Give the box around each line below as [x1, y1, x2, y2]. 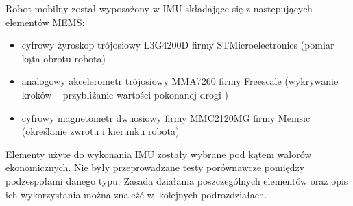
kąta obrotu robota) [21, 51, 106, 65]
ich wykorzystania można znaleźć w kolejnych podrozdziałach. [5, 187, 267, 201]
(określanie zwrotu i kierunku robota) [21, 124, 180, 138]
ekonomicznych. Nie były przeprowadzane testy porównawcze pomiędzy [5, 160, 305, 175]
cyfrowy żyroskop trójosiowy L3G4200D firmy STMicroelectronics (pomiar [21, 38, 334, 52]
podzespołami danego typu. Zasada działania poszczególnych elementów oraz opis [5, 173, 348, 188]
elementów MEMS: [5, 14, 85, 29]
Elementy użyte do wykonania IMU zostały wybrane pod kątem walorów [5, 146, 312, 161]
